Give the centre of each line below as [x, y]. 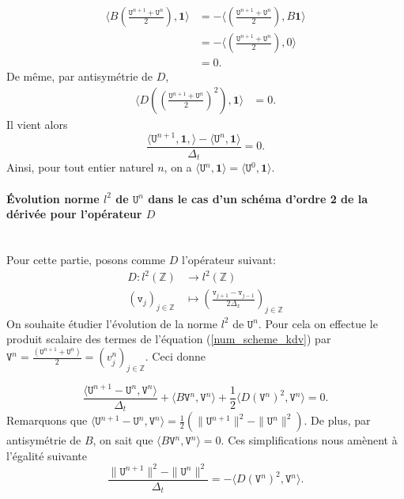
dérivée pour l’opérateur [74, 214]
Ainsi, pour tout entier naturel [80, 167]
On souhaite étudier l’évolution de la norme [112, 323]
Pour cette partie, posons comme [86, 259]
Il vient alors [37, 124]
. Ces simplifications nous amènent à [309, 440]
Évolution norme [53, 198]
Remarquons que [47, 420]
